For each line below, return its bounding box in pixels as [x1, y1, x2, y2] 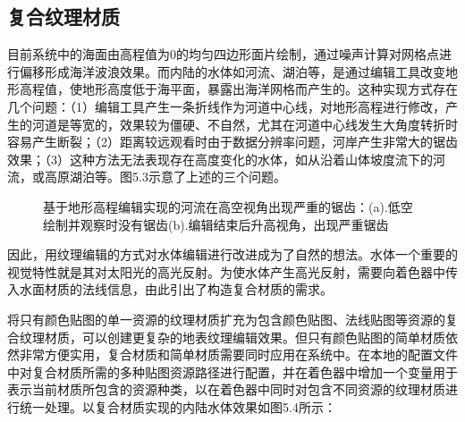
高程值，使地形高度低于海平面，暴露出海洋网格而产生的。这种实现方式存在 [19, 80, 458, 98]
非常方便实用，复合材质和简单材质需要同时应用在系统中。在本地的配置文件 [19, 345, 458, 364]
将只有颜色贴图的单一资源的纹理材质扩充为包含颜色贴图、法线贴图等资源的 [7, 309, 445, 328]
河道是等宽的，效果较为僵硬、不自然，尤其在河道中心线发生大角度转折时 [31, 114, 458, 133]
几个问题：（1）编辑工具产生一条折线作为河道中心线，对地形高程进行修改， [7, 97, 445, 115]
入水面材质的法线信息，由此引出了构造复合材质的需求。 [7, 280, 333, 299]
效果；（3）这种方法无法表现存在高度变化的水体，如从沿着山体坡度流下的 [7, 149, 433, 168]
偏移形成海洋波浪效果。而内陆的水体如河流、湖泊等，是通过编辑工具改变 [19, 62, 445, 80]
